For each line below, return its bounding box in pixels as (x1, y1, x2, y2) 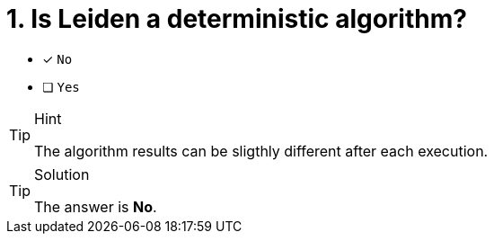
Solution (34, 165, 90, 183)
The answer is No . (34, 197, 157, 216)
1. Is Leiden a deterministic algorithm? (6, 4, 467, 34)
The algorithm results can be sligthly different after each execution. (34, 141, 489, 160)
